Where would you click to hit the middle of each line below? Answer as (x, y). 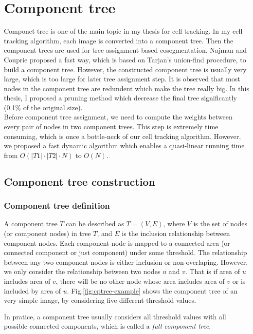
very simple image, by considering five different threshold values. (100, 300)
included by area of (33, 290)
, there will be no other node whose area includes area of (140, 281)
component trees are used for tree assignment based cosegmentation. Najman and (126, 50)
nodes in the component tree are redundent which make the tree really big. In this (126, 88)
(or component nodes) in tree (47, 233)
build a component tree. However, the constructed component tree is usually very (125, 69)
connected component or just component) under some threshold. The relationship (126, 252)
